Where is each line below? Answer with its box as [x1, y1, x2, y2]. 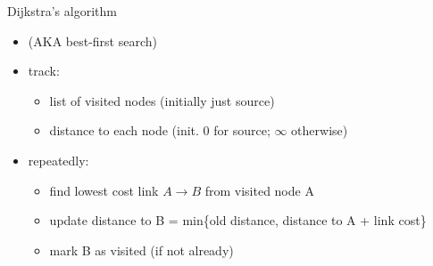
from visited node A [204, 181, 314, 199]
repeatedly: [28, 150, 89, 169]
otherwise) [291, 121, 348, 140]
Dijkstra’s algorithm [7, 2, 117, 20]
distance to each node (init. [49, 121, 199, 140]
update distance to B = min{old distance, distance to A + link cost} [49, 211, 427, 230]
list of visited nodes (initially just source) [49, 91, 275, 109]
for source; [213, 121, 271, 140]
